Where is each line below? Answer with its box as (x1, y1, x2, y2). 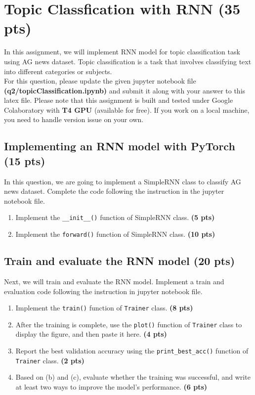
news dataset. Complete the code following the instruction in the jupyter (4, 186, 224, 196)
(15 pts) (4, 153, 45, 168)
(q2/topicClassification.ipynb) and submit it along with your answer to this (4, 85, 246, 95)
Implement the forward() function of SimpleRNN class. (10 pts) (15, 229, 215, 239)
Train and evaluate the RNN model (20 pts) (4, 253, 235, 268)
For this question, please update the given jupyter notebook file (4, 76, 196, 86)
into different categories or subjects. (4, 66, 112, 76)
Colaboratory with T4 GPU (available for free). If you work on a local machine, (4, 104, 250, 115)
